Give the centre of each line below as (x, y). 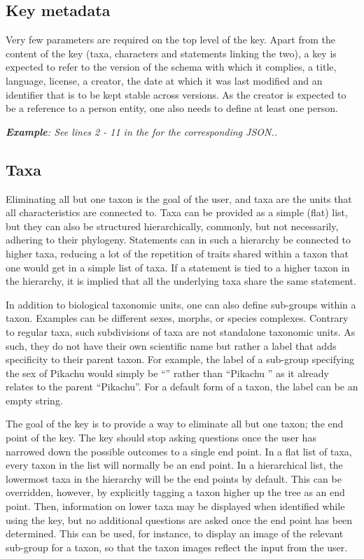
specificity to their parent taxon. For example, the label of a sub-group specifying (180, 359)
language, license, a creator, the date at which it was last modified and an (164, 80)
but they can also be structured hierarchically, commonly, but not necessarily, (172, 226)
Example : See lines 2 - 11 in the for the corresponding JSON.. (142, 131)
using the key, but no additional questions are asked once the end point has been (179, 519)
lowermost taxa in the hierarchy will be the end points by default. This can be (174, 478)
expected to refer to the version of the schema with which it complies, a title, (171, 67)
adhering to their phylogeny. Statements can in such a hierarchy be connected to (178, 240)
